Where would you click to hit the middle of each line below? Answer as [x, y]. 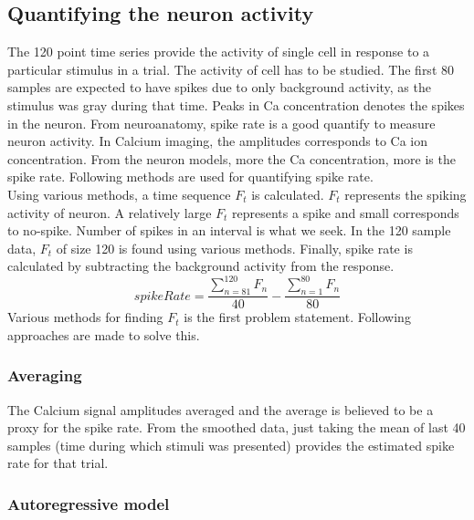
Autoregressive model [89, 503]
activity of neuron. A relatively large [110, 212]
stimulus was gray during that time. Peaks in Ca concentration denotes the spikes [236, 104]
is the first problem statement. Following [297, 317]
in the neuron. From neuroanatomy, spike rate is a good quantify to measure [221, 123]
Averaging [45, 375]
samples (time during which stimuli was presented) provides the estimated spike [231, 445]
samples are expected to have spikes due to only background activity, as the [219, 87]
